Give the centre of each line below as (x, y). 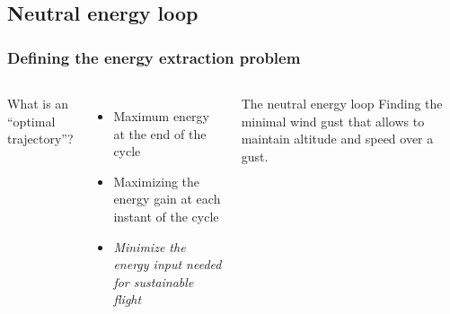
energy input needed (168, 264)
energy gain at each (167, 199)
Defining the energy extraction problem (154, 57)
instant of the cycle (166, 216)
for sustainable (154, 281)
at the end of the (160, 133)
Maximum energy (161, 116)
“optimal (31, 121)
